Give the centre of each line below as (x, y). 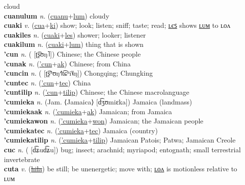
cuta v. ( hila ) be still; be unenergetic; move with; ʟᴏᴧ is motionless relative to (121, 169)
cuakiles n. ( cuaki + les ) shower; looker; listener (75, 34)
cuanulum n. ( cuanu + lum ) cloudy (57, 15)
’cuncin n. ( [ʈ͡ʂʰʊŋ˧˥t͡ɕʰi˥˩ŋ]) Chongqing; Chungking (78, 73)
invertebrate (22, 159)
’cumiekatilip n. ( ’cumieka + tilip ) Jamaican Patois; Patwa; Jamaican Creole (120, 140)
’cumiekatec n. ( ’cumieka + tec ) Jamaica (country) (81, 130)
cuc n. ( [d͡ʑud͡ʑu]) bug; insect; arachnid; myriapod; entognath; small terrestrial (122, 149)
